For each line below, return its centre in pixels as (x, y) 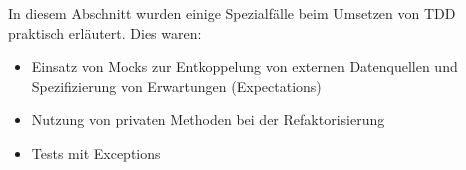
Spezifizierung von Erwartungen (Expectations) (176, 85)
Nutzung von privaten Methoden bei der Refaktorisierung (208, 119)
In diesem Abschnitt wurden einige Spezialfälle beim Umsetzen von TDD (232, 13)
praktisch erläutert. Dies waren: (105, 32)
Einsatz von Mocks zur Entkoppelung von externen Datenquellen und (244, 66)
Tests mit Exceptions (96, 152)
